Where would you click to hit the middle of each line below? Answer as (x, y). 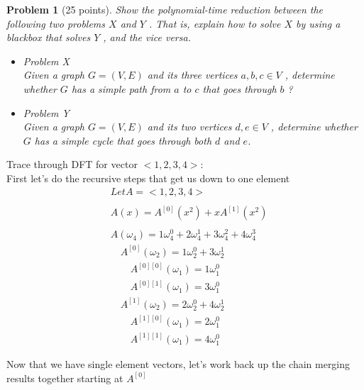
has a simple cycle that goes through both (123, 140)
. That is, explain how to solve (215, 23)
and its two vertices (189, 127)
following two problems (56, 23)
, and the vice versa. (147, 37)
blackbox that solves (49, 37)
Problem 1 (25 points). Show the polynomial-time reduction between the (165, 9)
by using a (318, 23)
